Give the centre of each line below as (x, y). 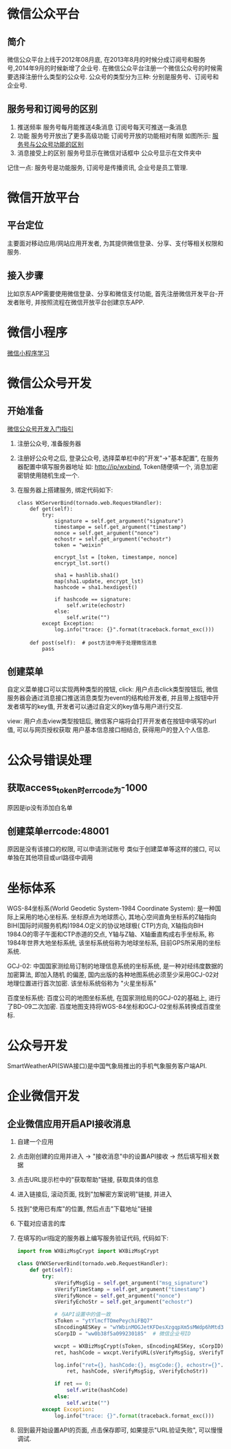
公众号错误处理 (49, 760)
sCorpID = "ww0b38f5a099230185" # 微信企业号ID (122, 1333)
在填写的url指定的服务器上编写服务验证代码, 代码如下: (92, 1238)
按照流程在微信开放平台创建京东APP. (92, 302)
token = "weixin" (79, 545)
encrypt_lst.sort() (82, 563)
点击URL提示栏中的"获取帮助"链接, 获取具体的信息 (88, 1180)
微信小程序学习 (28, 353)
